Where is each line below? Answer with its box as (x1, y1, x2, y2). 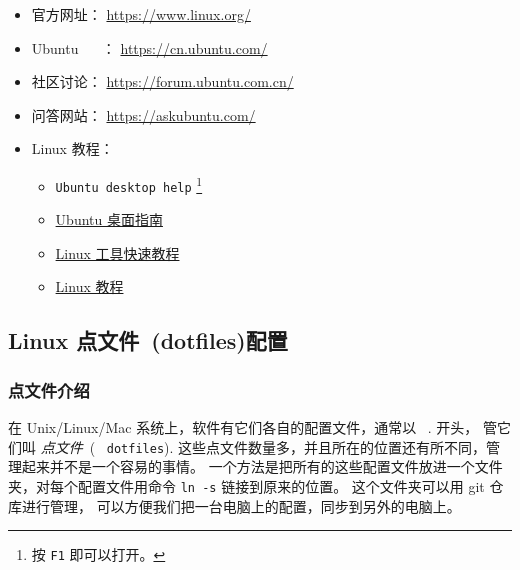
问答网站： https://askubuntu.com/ (31, 104, 256, 125)
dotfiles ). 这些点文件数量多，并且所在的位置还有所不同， (106, 436, 487, 457)
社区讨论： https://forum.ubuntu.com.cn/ (31, 71, 294, 92)
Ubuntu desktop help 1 (55, 172, 203, 195)
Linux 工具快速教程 (55, 242, 180, 263)
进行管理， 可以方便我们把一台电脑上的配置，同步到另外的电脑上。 (21, 495, 461, 516)
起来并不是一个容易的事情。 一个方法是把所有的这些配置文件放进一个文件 (21, 456, 503, 477)
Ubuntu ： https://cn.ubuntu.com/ (31, 37, 268, 58)
